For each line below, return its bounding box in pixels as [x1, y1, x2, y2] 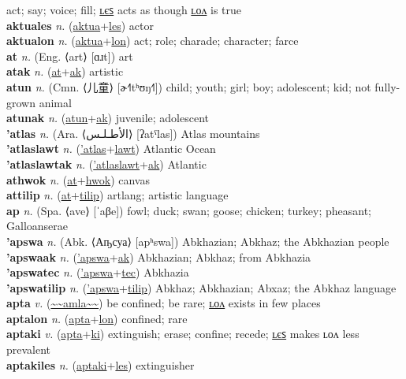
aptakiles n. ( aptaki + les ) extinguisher [6, 356, 195, 373]
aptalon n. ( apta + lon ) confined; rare [6, 310, 188, 326]
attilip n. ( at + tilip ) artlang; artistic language [6, 187, 229, 203]
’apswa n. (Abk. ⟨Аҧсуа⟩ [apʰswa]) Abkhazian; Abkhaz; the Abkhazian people [6, 232, 389, 249]
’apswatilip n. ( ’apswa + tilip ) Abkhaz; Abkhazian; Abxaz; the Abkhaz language [6, 279, 397, 295]
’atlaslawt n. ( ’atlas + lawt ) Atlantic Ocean [6, 140, 216, 157]
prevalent [6, 341, 51, 358]
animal [39, 94, 72, 110]
